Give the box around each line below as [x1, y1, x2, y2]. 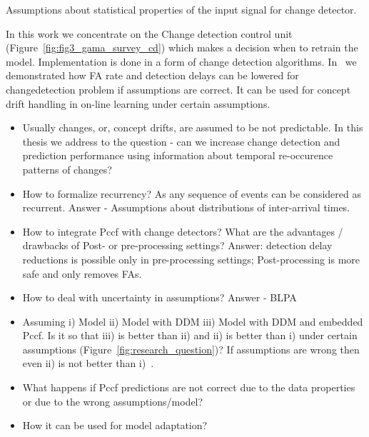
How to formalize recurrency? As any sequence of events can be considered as [22, 186, 361, 201]
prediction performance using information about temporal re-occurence [22, 148, 333, 163]
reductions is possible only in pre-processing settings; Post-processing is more [22, 251, 360, 266]
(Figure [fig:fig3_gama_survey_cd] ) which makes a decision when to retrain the [6, 40, 358, 55]
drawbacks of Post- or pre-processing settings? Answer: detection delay [22, 238, 333, 253]
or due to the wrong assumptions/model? [22, 393, 203, 408]
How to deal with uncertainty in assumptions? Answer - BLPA [22, 290, 297, 305]
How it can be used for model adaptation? [22, 418, 208, 433]
